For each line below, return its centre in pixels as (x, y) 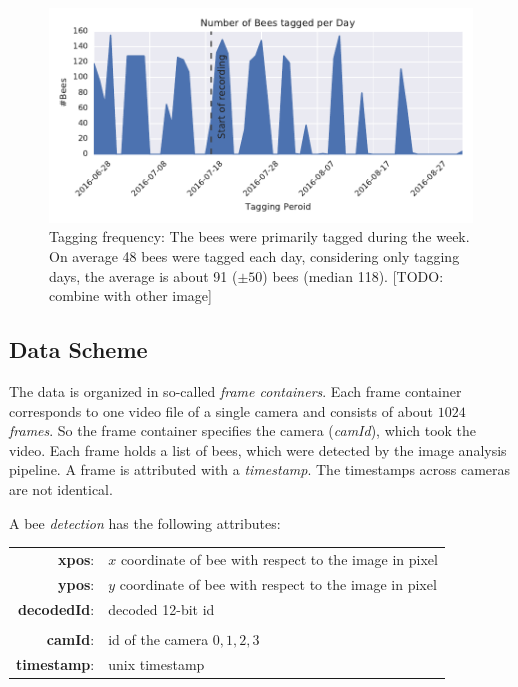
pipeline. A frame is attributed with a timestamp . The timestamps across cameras (260, 469)
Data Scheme (78, 349)
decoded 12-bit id (161, 608)
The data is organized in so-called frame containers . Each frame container (235, 391)
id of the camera (158, 638)
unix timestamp (156, 663)
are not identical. (61, 489)
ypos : (76, 583)
